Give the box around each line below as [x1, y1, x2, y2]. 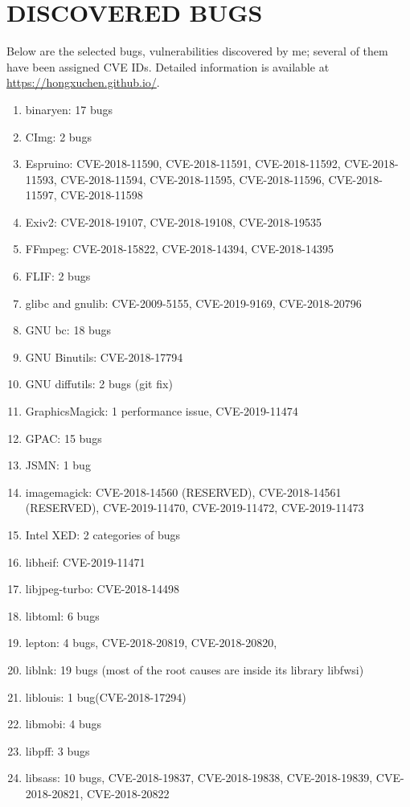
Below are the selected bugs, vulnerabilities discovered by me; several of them [6, 43, 388, 59]
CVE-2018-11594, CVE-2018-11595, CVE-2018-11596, [60, 170, 325, 187]
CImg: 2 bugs [25, 128, 92, 145]
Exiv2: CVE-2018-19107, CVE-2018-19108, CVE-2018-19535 [25, 213, 322, 230]
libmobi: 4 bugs [25, 715, 102, 732]
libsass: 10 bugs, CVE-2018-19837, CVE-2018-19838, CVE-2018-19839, [25, 769, 373, 786]
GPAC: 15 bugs [25, 429, 102, 446]
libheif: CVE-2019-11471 [25, 553, 146, 570]
